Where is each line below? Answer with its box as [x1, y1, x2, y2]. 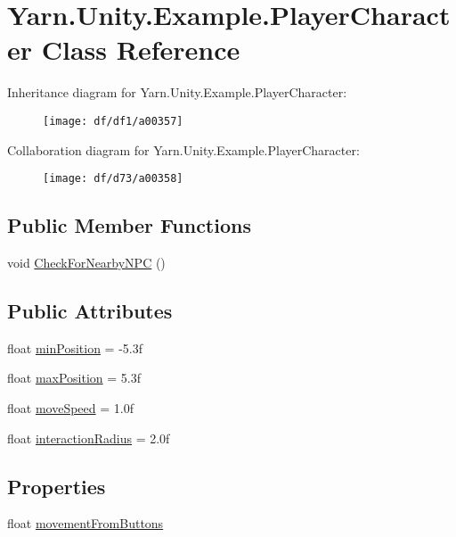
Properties [7, 472, 106, 500]
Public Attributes [7, 297, 173, 324]
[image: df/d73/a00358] [43, 172, 183, 186]
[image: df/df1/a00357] [43, 114, 183, 128]
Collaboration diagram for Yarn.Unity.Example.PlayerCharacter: [7, 140, 360, 159]
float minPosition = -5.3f [7, 338, 142, 357]
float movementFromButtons [7, 514, 164, 533]
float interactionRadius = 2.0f [7, 428, 170, 447]
